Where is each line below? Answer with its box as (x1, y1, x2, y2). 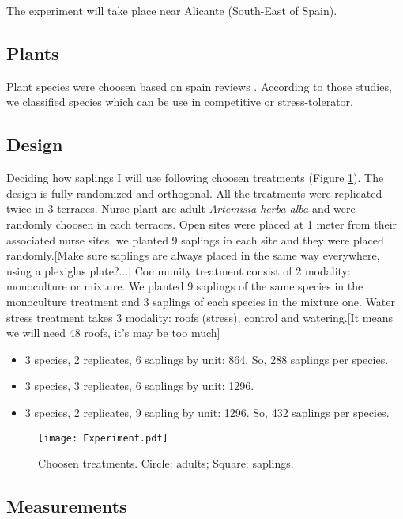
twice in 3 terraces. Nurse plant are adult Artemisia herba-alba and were (6, 200, 356, 217)
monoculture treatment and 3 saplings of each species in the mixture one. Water (6, 293, 395, 309)
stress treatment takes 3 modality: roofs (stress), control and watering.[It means (6, 309, 393, 325)
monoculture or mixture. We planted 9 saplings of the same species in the (6, 278, 363, 294)
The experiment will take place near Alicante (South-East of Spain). (6, 2, 337, 18)
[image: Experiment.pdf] (38, 432, 168, 444)
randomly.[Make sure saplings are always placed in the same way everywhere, (6, 247, 380, 263)
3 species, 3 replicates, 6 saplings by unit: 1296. (24, 377, 254, 394)
